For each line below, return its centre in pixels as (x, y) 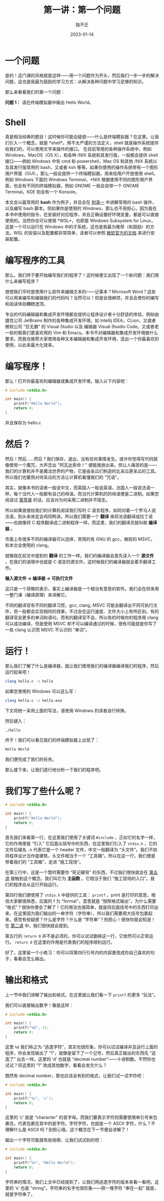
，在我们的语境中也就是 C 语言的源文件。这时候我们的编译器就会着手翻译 (79, 562)
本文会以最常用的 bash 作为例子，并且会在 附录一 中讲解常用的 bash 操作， (81, 202)
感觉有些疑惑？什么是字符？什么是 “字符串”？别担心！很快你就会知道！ (84, 919)
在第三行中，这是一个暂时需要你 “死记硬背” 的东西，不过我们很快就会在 (77, 872)
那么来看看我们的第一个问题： (35, 92)
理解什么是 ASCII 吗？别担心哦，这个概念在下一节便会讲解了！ (68, 1129)
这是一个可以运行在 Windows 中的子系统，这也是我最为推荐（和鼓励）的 (78, 226)
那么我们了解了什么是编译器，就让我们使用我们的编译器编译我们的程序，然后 (82, 666)
